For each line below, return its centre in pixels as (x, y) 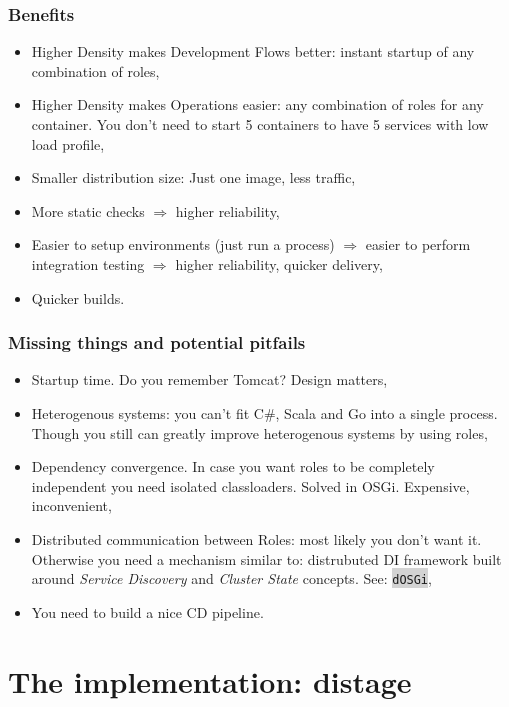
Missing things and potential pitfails (157, 342)
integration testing (88, 263)
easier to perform (418, 244)
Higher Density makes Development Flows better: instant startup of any (253, 51)
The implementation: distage (210, 680)
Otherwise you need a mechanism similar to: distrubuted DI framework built (266, 558)
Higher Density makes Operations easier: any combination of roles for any (257, 104)
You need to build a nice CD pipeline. (147, 611)
